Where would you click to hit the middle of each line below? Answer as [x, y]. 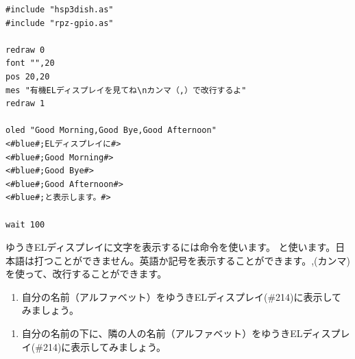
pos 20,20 [28, 76]
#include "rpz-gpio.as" [60, 23]
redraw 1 [25, 104]
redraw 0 [25, 50]
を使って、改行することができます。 [86, 274]
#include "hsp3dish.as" [60, 10]
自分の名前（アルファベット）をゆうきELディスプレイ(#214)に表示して [182, 296]
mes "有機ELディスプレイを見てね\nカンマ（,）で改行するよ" [126, 90]
